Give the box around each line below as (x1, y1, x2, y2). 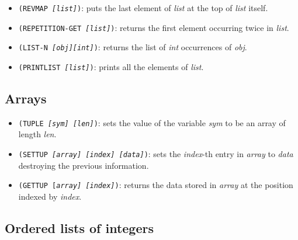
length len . (18, 128, 57, 140)
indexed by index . (18, 190, 82, 202)
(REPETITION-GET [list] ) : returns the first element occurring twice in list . (18, 21, 289, 33)
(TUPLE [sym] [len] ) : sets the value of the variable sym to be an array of (18, 116, 286, 128)
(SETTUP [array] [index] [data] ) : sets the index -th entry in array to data (18, 148, 293, 160)
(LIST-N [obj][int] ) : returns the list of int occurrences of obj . (18, 41, 247, 53)
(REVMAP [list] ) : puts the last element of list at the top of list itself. (18, 2, 268, 13)
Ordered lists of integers (5, 218, 154, 236)
